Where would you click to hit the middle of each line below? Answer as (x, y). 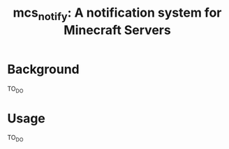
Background (43, 69)
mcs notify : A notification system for (117, 14)
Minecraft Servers (117, 30)
